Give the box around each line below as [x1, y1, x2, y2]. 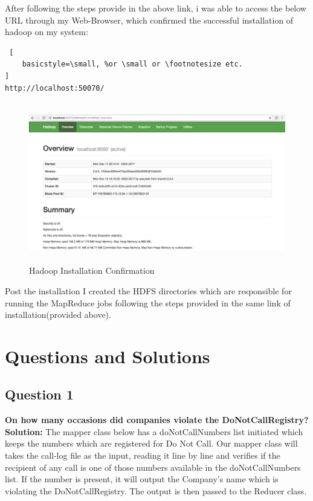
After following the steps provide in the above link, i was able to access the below [5, 2, 306, 14]
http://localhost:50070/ [5, 83, 105, 92]
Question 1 [5, 385, 74, 404]
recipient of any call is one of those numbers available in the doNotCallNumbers [5, 461, 301, 473]
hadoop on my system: [5, 25, 88, 38]
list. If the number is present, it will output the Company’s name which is [5, 473, 279, 485]
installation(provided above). [5, 308, 111, 321]
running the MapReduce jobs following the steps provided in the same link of [5, 296, 291, 309]
